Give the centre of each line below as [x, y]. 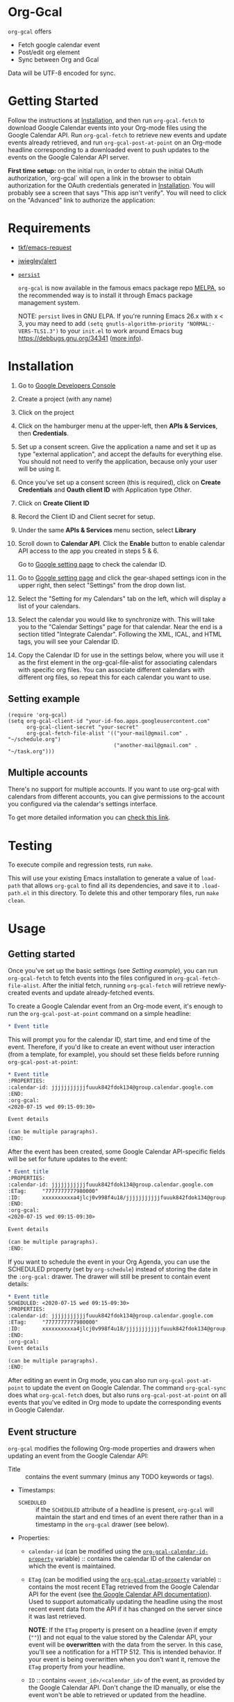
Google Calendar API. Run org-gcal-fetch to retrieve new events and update [117, 135]
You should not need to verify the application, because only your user [118, 461]
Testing [30, 845]
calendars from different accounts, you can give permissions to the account [116, 796]
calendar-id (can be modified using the [85, 1551]
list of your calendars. [49, 606]
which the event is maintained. [72, 1566]
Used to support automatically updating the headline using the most [125, 1602]
